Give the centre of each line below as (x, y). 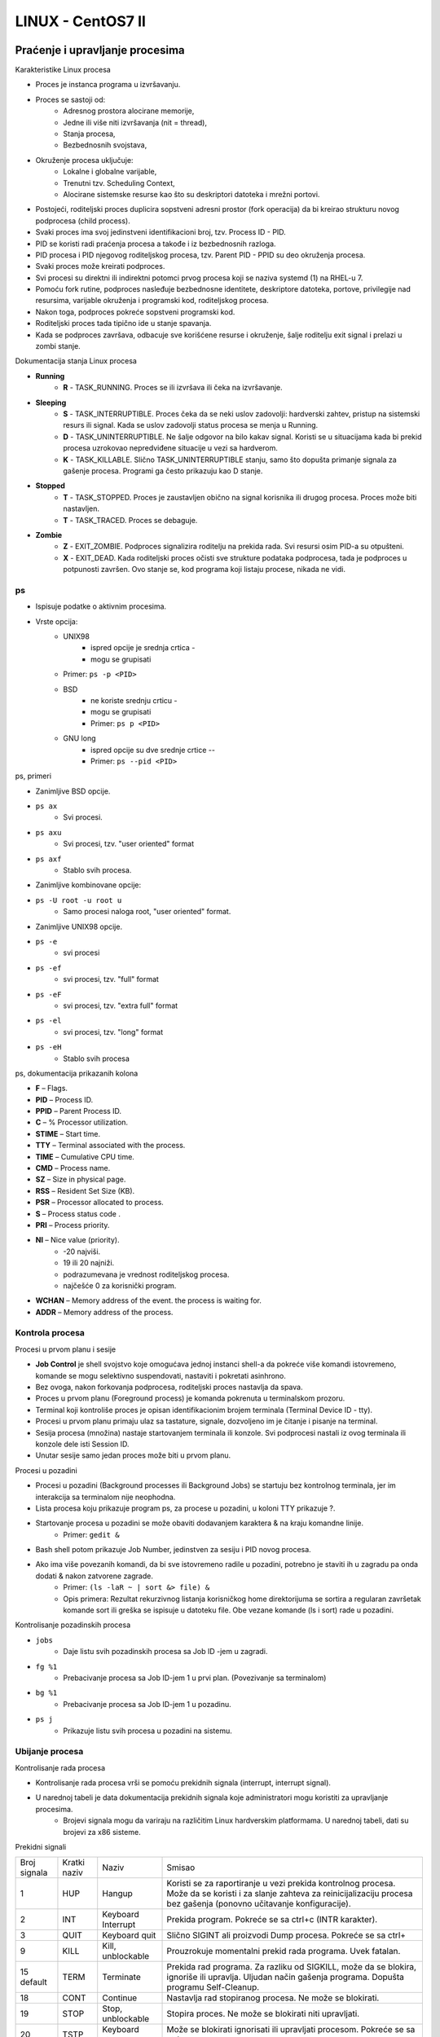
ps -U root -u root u (79, 900)
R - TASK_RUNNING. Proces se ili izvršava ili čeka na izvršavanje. (173, 388)
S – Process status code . (78, 1213)
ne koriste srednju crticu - (134, 700)
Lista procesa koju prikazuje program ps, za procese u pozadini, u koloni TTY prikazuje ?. (185, 1508)
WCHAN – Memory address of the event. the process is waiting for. (149, 1300)
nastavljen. (81, 508)
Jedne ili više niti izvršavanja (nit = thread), (135, 122)
